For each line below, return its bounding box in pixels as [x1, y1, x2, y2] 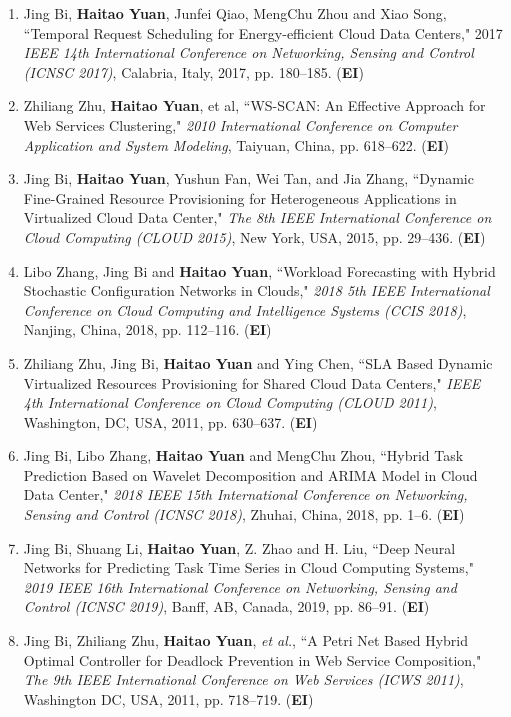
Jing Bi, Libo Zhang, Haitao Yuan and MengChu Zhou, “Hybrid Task [23, 445, 464, 466]
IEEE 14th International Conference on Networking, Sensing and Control [23, 42, 474, 63]
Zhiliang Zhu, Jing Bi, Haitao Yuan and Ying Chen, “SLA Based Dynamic [23, 352, 493, 373]
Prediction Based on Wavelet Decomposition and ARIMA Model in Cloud [23, 464, 478, 485]
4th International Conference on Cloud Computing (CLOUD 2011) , [23, 392, 437, 413]
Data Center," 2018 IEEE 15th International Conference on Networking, [23, 484, 468, 505]
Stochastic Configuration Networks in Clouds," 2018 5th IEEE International [23, 280, 490, 301]
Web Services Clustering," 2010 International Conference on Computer [23, 114, 458, 135]
